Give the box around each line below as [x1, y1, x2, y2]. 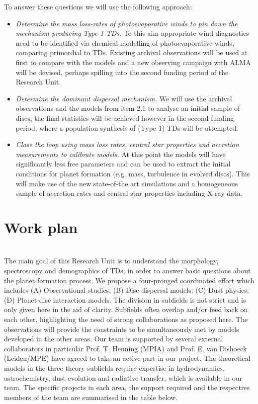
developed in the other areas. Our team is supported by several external [4, 333, 223, 344]
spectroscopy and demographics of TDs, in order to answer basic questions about [4, 265, 251, 275]
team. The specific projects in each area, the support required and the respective [4, 382, 250, 393]
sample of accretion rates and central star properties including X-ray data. [15, 188, 243, 198]
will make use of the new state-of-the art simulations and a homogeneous [15, 178, 238, 188]
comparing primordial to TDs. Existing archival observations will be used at [15, 47, 248, 58]
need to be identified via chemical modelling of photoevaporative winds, [15, 37, 234, 48]
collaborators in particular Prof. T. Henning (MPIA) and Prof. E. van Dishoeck [4, 343, 247, 353]
